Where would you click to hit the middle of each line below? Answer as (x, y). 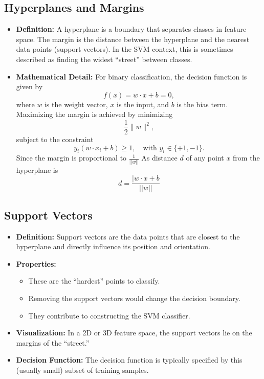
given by (29, 86)
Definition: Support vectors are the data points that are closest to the (128, 236)
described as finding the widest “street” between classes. (104, 59)
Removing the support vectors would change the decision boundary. (134, 298)
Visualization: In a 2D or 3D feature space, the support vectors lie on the (134, 333)
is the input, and (143, 104)
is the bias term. (202, 104)
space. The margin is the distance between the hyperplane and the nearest (133, 39)
